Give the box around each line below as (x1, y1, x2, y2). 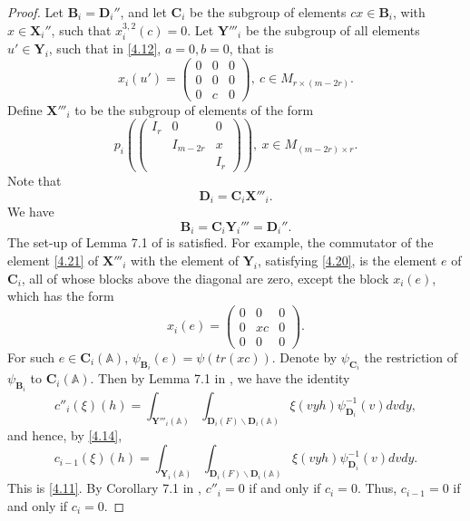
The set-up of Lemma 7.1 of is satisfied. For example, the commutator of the (7, 233, 434, 252)
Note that (7, 170, 62, 189)
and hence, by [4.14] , (7, 425, 122, 444)
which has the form (7, 286, 114, 305)
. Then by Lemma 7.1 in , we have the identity (90, 369, 350, 388)
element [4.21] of (7, 250, 99, 269)
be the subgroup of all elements (245, 20, 420, 39)
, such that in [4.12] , (48, 39, 162, 58)
